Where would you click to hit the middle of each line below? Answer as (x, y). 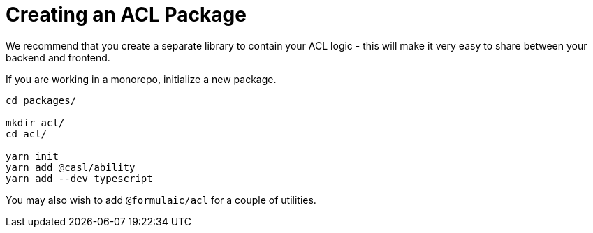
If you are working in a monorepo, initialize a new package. (141, 79)
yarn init (32, 156)
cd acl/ (27, 134)
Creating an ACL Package (126, 15)
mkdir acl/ (35, 122)
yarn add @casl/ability (71, 167)
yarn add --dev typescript (79, 178)
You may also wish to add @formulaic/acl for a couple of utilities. (161, 200)
